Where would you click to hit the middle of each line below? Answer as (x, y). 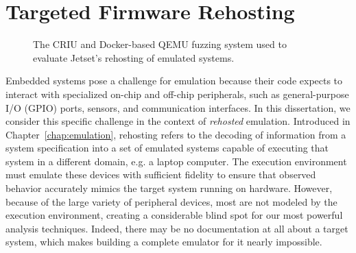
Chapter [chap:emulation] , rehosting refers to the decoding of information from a (176, 134)
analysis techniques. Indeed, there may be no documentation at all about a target (177, 228)
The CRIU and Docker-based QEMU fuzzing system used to (160, 44)
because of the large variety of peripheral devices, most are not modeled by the (171, 201)
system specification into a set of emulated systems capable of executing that (167, 148)
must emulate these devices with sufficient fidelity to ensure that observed (161, 174)
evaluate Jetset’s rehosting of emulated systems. (134, 57)
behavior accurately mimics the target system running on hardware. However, (169, 188)
